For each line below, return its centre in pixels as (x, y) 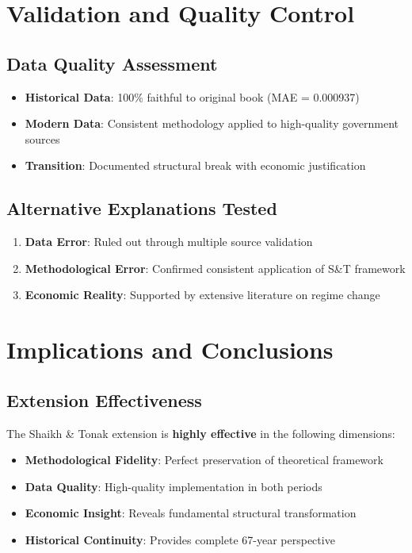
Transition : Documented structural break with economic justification (195, 165)
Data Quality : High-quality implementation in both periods (174, 486)
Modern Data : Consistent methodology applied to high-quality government (212, 123)
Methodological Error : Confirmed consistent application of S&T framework (215, 268)
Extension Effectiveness (104, 399)
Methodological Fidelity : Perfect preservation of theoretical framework (204, 460)
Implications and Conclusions (170, 349)
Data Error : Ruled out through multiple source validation (169, 242)
